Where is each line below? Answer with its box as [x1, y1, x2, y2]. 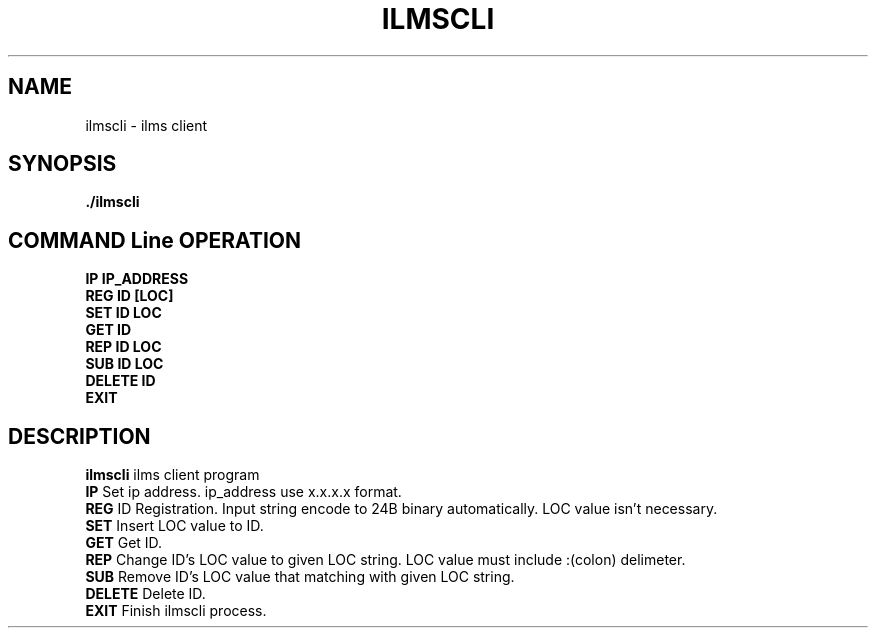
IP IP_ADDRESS [85, 270, 189, 288]
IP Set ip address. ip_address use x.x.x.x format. [85, 483, 402, 501]
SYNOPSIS [8, 151, 117, 177]
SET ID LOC [85, 304, 162, 322]
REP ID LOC [85, 338, 162, 356]
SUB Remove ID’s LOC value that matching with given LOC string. [85, 568, 515, 586]
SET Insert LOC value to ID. [85, 517, 264, 535]
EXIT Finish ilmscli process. [85, 602, 267, 620]
